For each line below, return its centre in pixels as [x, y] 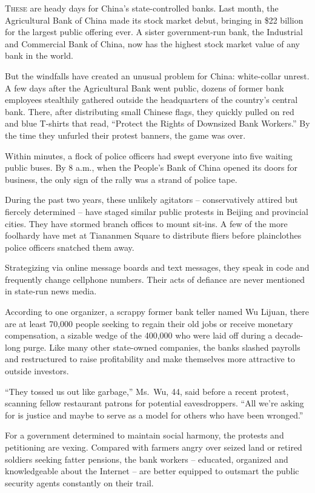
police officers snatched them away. [70, 247]
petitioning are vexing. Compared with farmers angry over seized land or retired [154, 447]
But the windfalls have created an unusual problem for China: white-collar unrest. [157, 75]
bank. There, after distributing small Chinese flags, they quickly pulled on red [150, 111]
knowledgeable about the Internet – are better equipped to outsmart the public [152, 471]
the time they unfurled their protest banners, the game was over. [125, 135]
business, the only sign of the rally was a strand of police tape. [121, 179]
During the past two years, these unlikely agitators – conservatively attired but [151, 200]
